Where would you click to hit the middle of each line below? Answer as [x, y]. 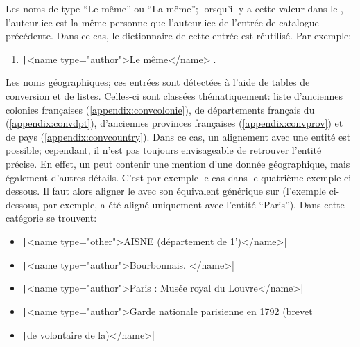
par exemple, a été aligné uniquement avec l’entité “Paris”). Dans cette [194, 204]
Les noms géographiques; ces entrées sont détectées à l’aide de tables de [158, 82]
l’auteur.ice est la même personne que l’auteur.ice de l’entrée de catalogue [162, 22]
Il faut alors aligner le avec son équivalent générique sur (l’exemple [184, 191]
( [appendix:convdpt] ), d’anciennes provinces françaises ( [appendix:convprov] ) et [174, 123]
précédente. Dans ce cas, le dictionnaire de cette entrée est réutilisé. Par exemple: [179, 36]
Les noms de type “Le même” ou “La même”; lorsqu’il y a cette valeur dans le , [174, 8]
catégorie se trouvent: [51, 218]
